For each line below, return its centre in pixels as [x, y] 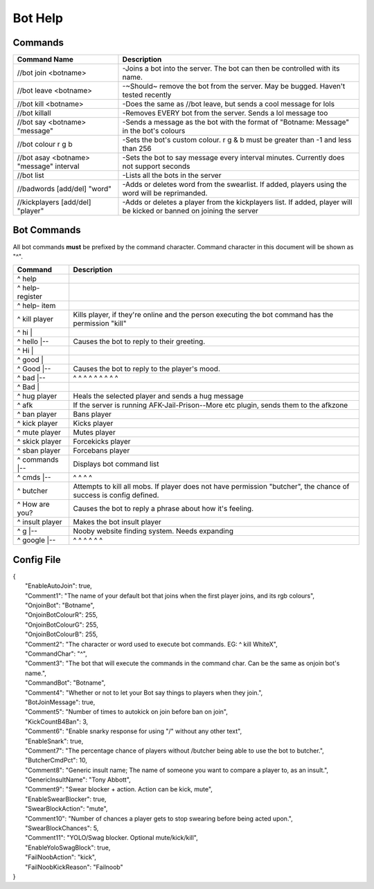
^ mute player [39, 433]
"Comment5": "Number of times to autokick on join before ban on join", [126, 712]
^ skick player [39, 442]
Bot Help [38, 18]
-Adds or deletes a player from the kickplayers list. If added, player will [237, 202]
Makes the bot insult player [117, 522]
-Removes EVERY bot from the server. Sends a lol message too [225, 113]
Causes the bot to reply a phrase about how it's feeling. [163, 509]
